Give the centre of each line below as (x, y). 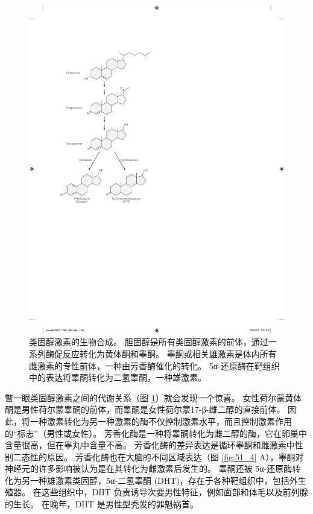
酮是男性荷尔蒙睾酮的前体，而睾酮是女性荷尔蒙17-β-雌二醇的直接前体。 (145, 409)
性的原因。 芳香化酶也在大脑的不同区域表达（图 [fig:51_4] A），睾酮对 (167, 456)
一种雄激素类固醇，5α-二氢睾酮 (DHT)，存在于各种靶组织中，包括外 (164, 480)
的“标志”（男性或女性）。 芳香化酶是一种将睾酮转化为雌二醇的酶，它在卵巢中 (156, 433)
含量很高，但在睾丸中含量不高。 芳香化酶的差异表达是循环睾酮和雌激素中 (150, 445)
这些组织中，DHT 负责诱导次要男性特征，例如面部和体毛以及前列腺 (175, 492)
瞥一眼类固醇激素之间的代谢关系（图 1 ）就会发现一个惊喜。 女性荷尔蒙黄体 (153, 397)
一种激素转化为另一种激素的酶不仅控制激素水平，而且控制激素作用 (161, 421)
